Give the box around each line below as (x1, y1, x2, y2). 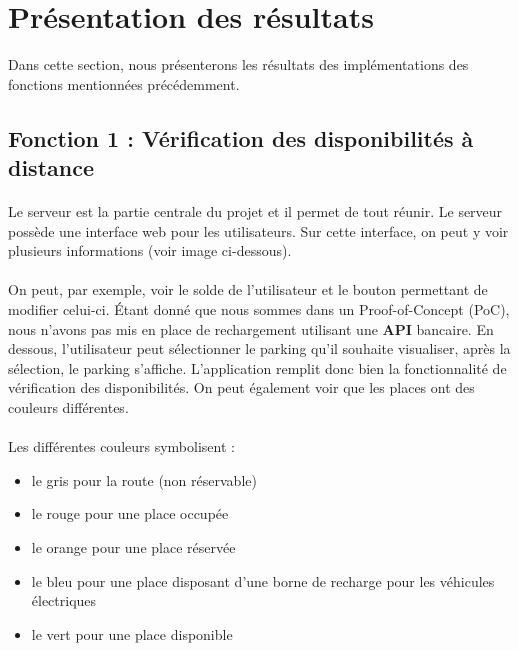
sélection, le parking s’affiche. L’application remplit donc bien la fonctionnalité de (8, 357, 507, 378)
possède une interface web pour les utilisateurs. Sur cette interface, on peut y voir (8, 220, 509, 241)
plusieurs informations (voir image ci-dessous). (8, 240, 292, 261)
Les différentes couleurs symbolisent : (8, 436, 235, 457)
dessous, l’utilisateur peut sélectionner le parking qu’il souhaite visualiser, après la (8, 338, 511, 359)
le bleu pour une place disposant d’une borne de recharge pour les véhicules (31, 570, 495, 591)
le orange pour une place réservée (31, 536, 236, 557)
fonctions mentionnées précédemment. (8, 73, 240, 94)
